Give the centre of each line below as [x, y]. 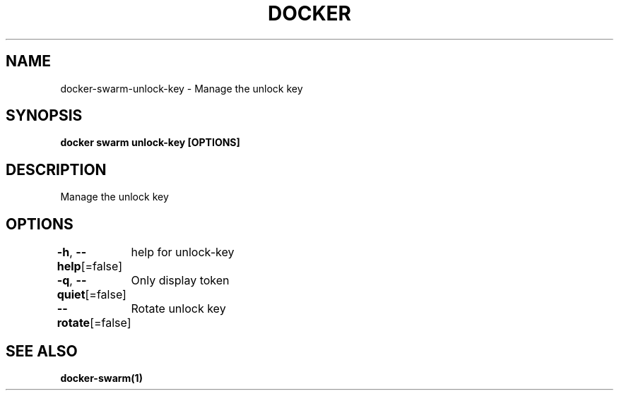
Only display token [180, 281]
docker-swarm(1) [101, 378]
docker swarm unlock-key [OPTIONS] [150, 143]
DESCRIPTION [56, 169]
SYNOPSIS [44, 116]
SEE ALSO [42, 351]
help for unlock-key [183, 252]
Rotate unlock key [178, 309]
